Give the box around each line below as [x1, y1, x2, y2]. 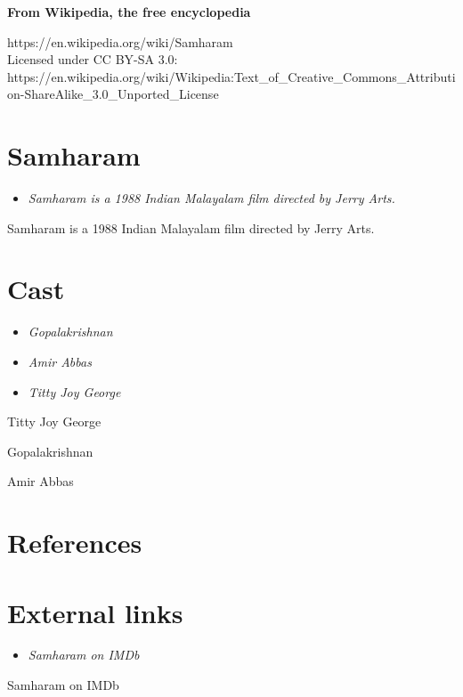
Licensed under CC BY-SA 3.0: [7, 50, 178, 69]
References [7, 524, 142, 561]
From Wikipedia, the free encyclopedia [7, 3, 251, 20]
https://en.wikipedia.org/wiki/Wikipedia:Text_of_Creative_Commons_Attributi [7, 67, 456, 85]
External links [7, 594, 183, 630]
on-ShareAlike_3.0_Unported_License [7, 85, 219, 103]
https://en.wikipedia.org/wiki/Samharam [7, 32, 233, 51]
